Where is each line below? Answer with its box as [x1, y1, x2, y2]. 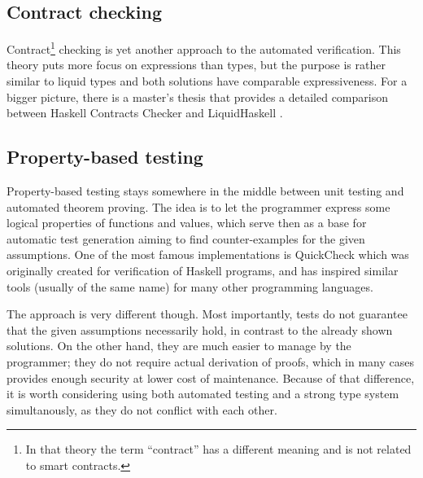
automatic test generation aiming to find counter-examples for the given [7, 230, 365, 247]
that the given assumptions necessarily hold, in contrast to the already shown [7, 321, 393, 338]
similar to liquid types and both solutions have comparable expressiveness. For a [7, 72, 408, 90]
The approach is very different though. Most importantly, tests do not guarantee [7, 305, 408, 322]
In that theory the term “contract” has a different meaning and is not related [25, 441, 412, 458]
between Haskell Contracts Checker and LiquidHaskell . [7, 104, 283, 121]
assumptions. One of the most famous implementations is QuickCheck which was [7, 246, 409, 263]
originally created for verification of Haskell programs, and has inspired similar [7, 262, 399, 278]
